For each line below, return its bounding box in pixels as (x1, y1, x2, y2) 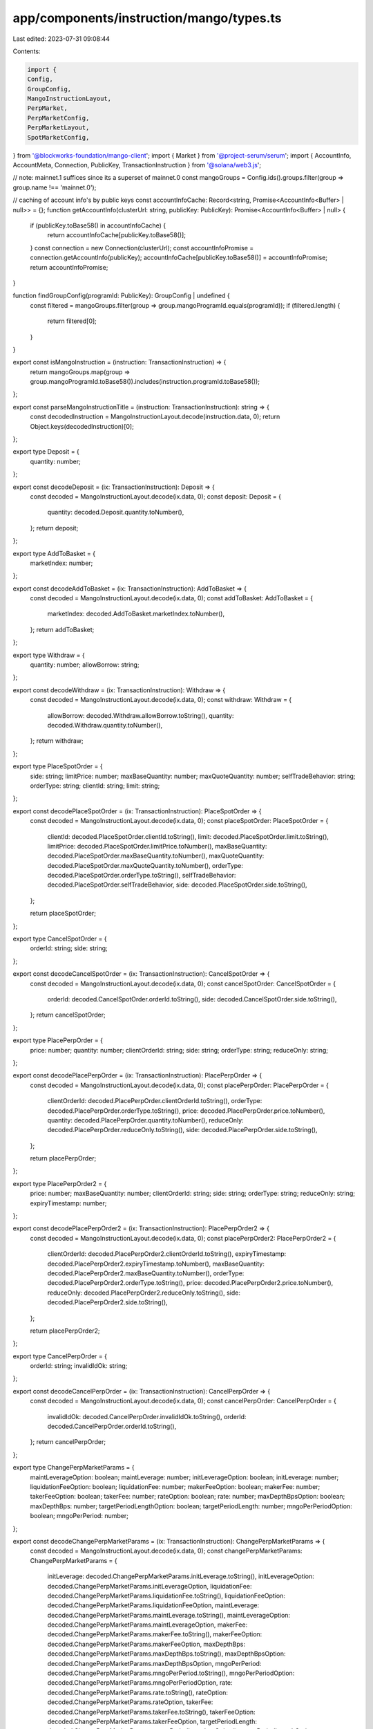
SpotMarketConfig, (27, 133, 90, 141)
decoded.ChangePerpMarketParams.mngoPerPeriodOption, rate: (47, 1679, 233, 1687)
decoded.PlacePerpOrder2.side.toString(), (47, 1298, 169, 1306)
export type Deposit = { (12, 447, 79, 456)
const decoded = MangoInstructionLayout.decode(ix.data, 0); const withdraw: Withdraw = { (30, 696, 292, 704)
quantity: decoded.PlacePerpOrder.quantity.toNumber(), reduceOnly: (47, 1116, 245, 1124)
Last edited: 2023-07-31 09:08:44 (12, 35, 111, 43)
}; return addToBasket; (30, 625, 95, 634)
